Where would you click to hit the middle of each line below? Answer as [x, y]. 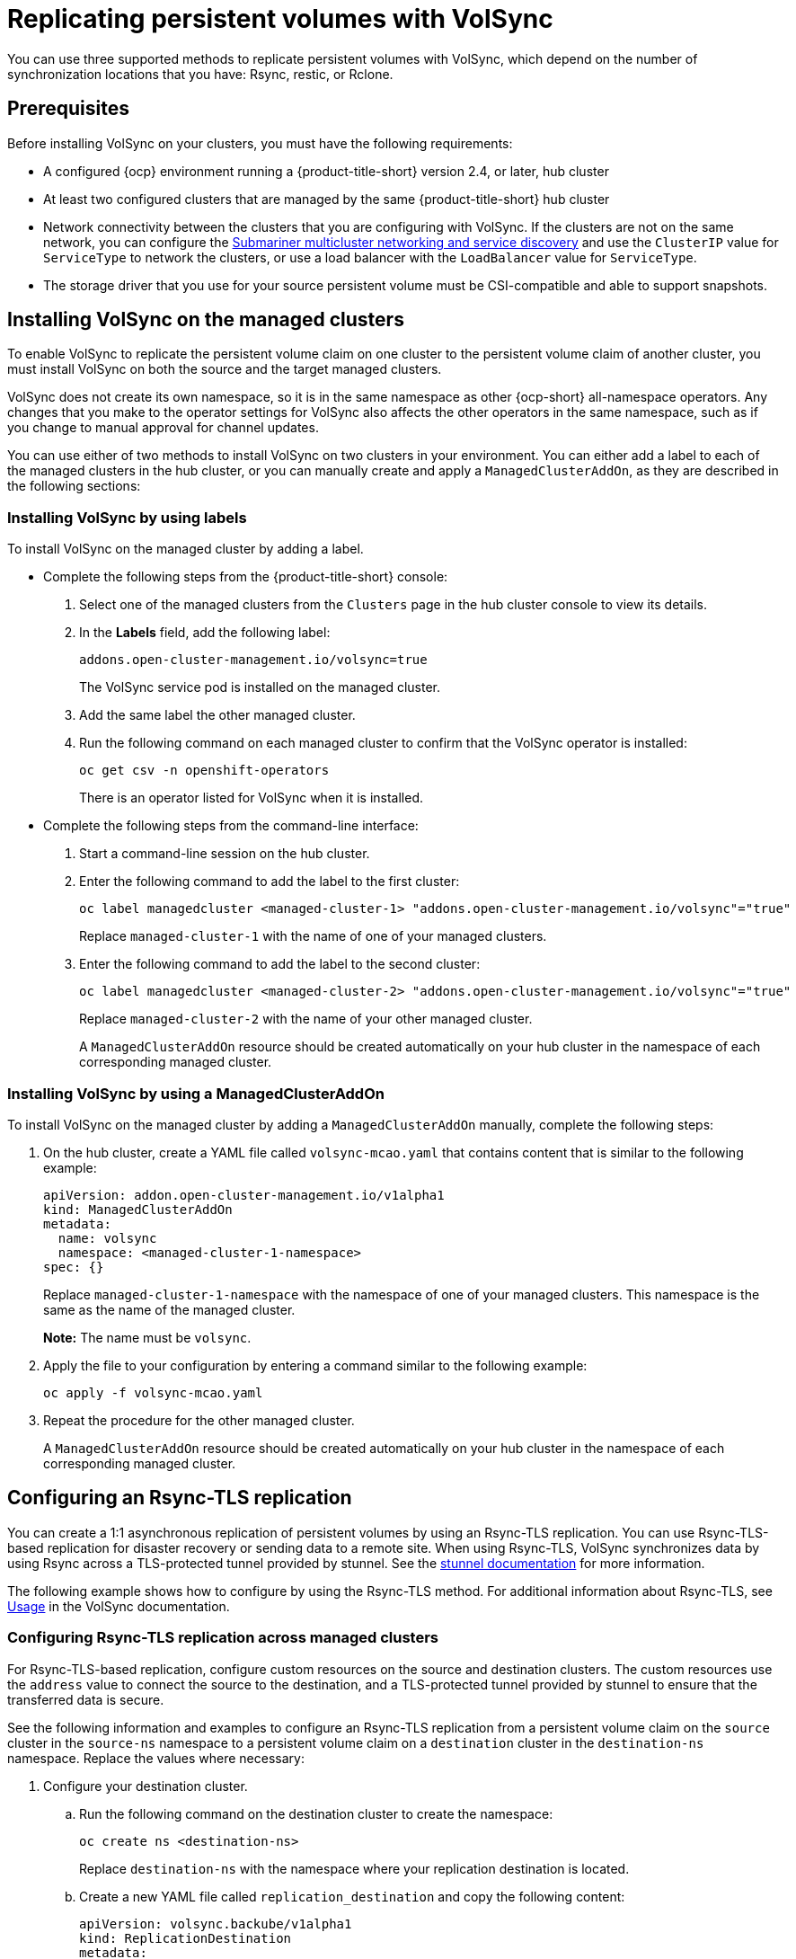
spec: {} [74, 1267]
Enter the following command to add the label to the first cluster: [270, 882]
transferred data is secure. [86, 1699]
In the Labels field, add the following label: [205, 633]
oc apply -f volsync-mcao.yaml [153, 1392]
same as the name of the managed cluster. [169, 1309]
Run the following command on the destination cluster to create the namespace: [316, 1813]
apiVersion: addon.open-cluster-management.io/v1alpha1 [244, 1195]
